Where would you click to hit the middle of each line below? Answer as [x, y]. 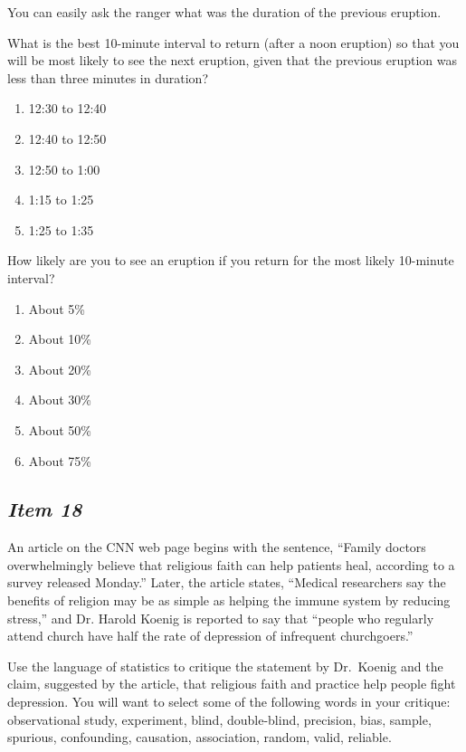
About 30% [60, 400]
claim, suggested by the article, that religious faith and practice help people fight [232, 684]
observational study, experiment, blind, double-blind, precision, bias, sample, [219, 719]
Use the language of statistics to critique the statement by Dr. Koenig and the [225, 666]
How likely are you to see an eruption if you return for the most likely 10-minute [231, 260]
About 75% [60, 460]
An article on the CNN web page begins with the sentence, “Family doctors [217, 547]
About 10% [60, 339]
